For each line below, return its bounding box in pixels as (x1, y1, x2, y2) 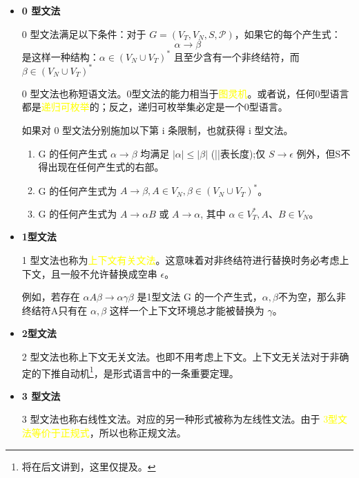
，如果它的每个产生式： (234, 26, 341, 41)
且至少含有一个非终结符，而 (173, 49, 300, 64)
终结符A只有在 (21, 303, 88, 317)
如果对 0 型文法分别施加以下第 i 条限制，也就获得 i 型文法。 (21, 122, 293, 137)
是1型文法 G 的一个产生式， (137, 289, 262, 304)
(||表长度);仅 (211, 146, 266, 160)
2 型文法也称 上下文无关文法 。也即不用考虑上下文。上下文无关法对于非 (21, 350, 340, 363)
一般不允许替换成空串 (60, 266, 157, 280)
